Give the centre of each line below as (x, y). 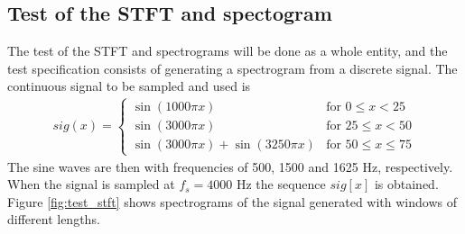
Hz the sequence (281, 184)
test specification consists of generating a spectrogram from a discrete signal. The (232, 68)
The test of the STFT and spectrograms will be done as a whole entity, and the (228, 51)
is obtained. (406, 184)
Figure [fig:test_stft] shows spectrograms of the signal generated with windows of (232, 201)
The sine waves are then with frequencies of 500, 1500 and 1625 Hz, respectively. (230, 166)
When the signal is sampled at (91, 184)
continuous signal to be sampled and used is (129, 86)
